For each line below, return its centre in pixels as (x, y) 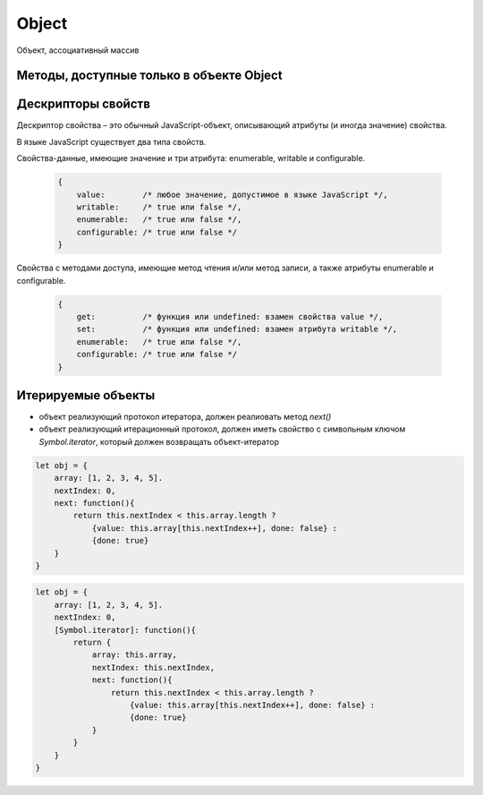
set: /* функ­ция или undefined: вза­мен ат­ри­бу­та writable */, (237, 329)
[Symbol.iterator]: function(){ (125, 630)
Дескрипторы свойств (84, 104)
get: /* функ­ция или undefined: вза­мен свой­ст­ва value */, (230, 316)
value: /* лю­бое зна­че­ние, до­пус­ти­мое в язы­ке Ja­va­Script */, (232, 194)
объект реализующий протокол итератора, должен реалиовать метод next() (185, 417)
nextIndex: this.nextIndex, (153, 667)
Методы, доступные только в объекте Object (149, 76)
